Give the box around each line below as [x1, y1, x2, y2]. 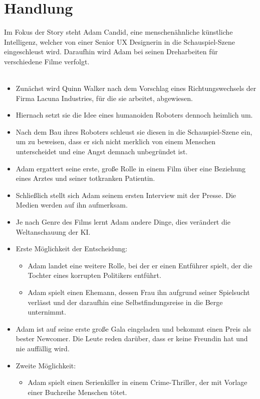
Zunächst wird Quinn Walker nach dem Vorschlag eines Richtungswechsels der [16, 83, 256, 93]
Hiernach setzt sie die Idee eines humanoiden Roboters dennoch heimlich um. [16, 110, 253, 120]
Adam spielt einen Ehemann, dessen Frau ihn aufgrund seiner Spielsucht [28, 287, 250, 297]
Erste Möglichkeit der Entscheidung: [16, 243, 128, 254]
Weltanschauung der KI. [16, 226, 91, 237]
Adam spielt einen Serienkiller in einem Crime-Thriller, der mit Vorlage [28, 377, 247, 387]
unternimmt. [28, 307, 66, 317]
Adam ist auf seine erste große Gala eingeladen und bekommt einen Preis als [16, 323, 251, 334]
